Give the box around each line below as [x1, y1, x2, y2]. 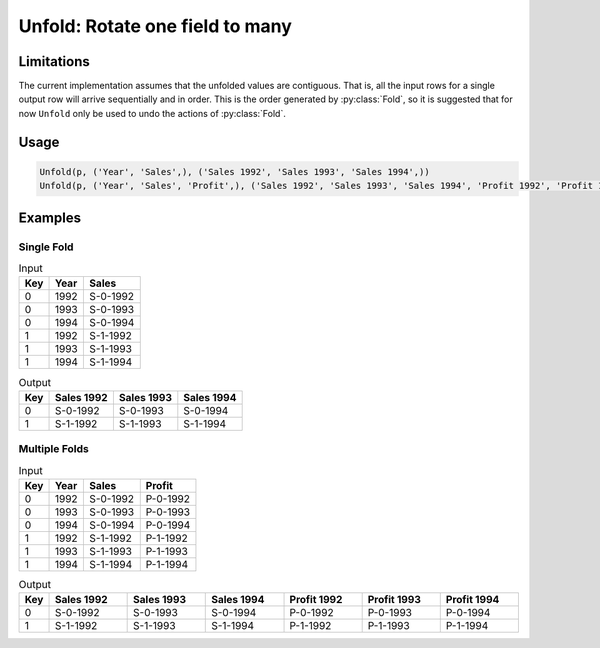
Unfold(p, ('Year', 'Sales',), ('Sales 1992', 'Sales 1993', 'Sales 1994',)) [39, 166, 430, 177]
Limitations [18, 53, 90, 70]
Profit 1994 [445, 593, 500, 607]
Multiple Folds [18, 442, 89, 456]
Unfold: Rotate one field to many [18, 15, 292, 37]
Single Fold [18, 240, 74, 254]
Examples [18, 209, 82, 226]
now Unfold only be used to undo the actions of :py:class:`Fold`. [18, 107, 287, 119]
